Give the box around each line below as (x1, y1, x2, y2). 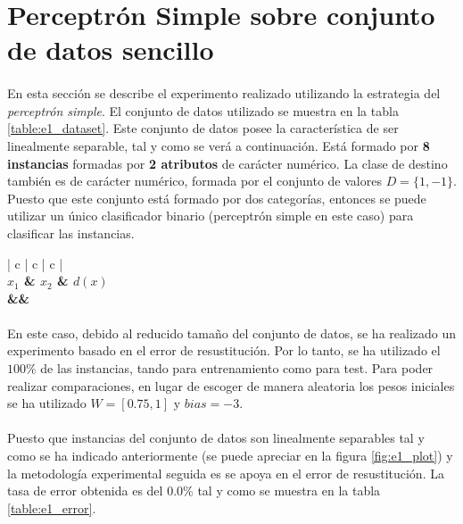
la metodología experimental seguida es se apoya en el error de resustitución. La (7, 463, 444, 482)
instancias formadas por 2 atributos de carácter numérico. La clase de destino (7, 154, 448, 172)
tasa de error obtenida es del (7, 481, 163, 500)
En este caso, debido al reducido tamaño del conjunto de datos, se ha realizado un (7, 323, 457, 342)
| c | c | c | (7, 254, 63, 272)
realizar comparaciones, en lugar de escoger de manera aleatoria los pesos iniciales (7, 376, 455, 395)
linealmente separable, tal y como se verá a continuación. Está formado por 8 (7, 136, 430, 154)
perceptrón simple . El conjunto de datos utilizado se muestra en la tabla (7, 101, 399, 120)
